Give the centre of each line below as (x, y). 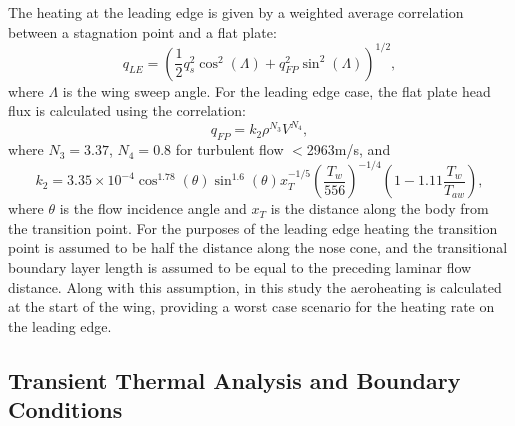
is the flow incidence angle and (153, 208)
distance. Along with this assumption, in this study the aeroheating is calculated (255, 286)
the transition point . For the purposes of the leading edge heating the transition (253, 227)
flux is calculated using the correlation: (127, 110)
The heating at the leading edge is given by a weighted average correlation (236, 12)
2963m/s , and (348, 149)
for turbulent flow (229, 149)
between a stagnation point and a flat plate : (142, 31)
